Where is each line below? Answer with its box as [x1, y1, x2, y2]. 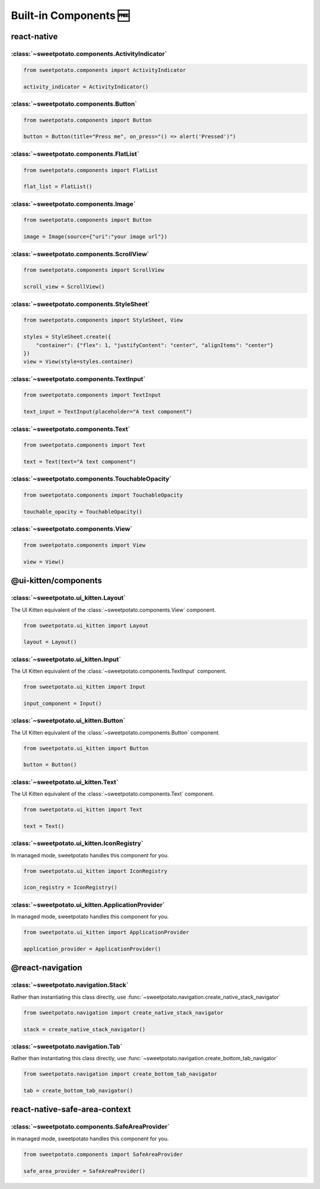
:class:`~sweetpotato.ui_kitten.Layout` [11, 594, 126, 602]
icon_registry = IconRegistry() [23, 884, 118, 891]
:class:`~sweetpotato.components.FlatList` [11, 150, 139, 158]
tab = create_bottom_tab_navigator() [23, 1088, 133, 1094]
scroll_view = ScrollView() [23, 284, 105, 290]
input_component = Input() [23, 700, 102, 707]
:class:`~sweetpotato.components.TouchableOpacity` [11, 475, 172, 483]
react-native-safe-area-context [11, 1104, 131, 1115]
